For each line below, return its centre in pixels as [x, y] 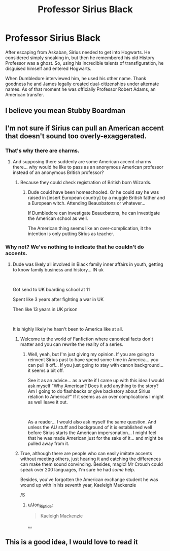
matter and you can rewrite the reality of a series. [72, 344]
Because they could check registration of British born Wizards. [86, 183]
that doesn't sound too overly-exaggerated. [76, 136]
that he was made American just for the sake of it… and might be [95, 438]
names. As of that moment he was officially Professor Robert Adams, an [80, 89]
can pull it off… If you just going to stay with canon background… [96, 365]
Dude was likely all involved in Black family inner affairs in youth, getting [88, 264]
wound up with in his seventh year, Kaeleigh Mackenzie [78, 485]
